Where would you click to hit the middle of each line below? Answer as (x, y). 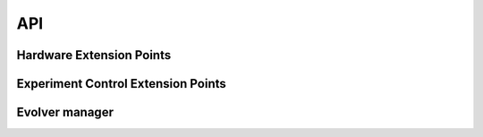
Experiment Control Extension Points (122, 84)
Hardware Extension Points (94, 55)
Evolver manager (65, 112)
